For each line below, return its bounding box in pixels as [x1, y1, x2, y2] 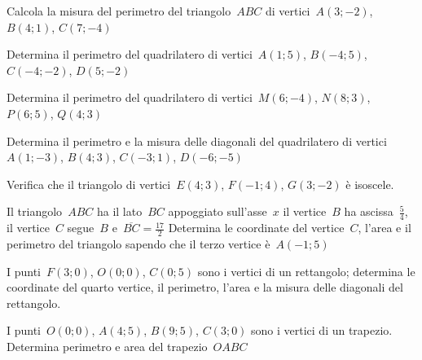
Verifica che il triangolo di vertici [7, 175, 171, 192]
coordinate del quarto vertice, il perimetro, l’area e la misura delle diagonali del [7, 279, 403, 296]
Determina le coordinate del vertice [168, 219, 345, 236]
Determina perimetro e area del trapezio [7, 337, 208, 354]
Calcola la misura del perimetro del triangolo [7, 2, 231, 19]
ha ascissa [344, 203, 393, 220]
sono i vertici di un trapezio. [251, 322, 393, 339]
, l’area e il [358, 219, 411, 236]
